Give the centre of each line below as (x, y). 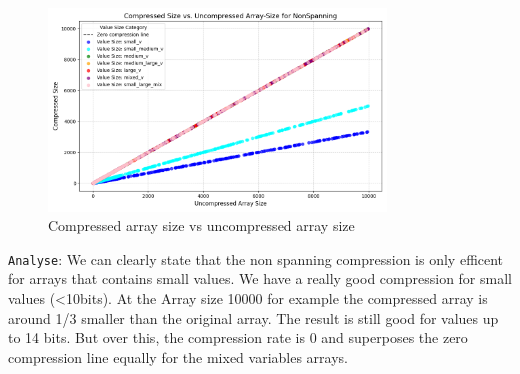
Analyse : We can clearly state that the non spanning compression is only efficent (256, 258)
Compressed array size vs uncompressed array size (201, 225)
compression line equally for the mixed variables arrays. (178, 356)
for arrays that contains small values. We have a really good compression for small (260, 278)
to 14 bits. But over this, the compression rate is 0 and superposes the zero (238, 337)
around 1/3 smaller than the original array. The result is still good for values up (253, 317)
